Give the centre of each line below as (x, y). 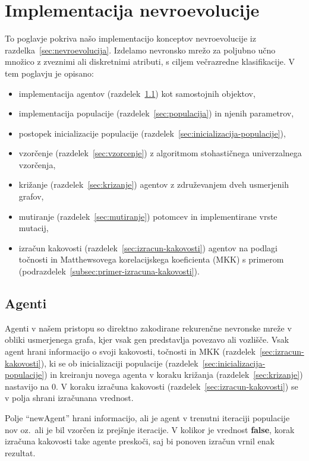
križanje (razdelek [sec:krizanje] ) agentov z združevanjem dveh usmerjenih (154, 184)
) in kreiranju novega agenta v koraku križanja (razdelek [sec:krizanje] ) (174, 375)
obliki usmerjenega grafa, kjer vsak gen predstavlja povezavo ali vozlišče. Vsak (147, 340)
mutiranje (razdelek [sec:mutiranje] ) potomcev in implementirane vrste (148, 216)
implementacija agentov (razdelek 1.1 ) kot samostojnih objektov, (137, 93)
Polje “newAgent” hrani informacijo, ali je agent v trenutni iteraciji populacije (147, 417)
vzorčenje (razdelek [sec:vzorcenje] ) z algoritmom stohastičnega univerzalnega (160, 153)
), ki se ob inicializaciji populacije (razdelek (119, 363)
